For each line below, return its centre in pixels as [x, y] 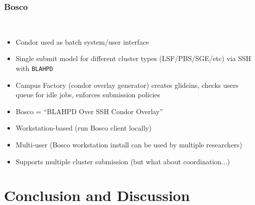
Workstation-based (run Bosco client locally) [84, 128]
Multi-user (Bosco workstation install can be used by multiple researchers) [129, 145]
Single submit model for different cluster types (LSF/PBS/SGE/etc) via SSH [133, 58]
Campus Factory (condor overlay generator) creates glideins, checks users [127, 85]
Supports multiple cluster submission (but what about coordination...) [123, 161]
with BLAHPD [34, 68]
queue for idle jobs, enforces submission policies [88, 95]
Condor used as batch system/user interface [82, 41]
